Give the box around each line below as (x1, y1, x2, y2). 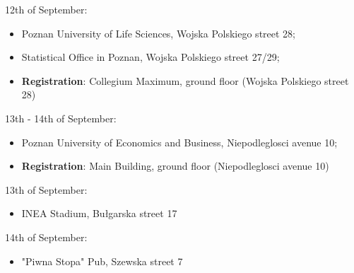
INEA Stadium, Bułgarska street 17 (21, 206, 177, 221)
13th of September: (5, 182, 88, 197)
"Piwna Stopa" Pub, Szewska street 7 (21, 253, 183, 268)
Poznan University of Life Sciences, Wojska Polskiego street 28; (21, 25, 295, 40)
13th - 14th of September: (5, 110, 117, 125)
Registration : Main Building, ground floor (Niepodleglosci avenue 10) (21, 158, 329, 173)
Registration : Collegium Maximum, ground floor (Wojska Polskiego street (21, 73, 349, 88)
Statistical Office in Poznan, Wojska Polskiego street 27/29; (21, 50, 280, 64)
